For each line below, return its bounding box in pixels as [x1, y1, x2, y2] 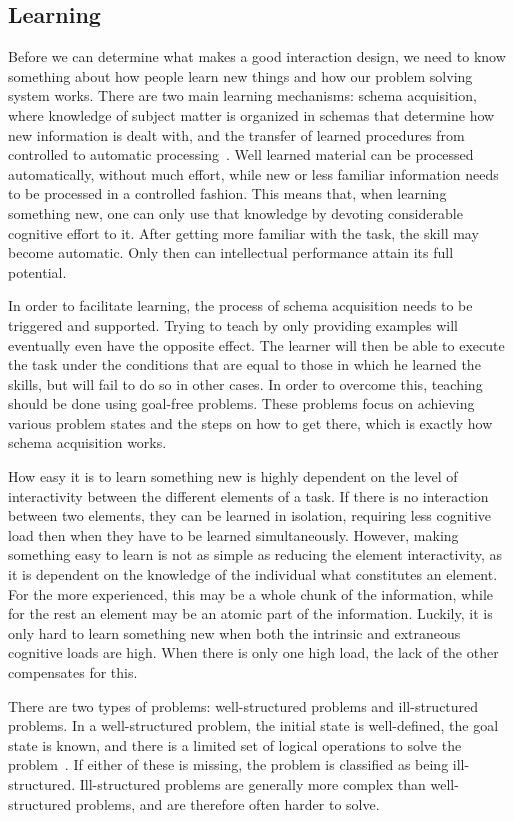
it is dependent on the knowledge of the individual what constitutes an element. [8, 564, 498, 585]
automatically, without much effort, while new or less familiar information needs [8, 163, 499, 184]
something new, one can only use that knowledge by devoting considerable [8, 202, 463, 223]
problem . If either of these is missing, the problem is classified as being [8, 754, 449, 775]
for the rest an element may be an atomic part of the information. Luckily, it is [8, 603, 493, 624]
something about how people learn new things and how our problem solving [8, 65, 473, 86]
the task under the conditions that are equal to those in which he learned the [8, 354, 481, 375]
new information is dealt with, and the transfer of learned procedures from [8, 124, 465, 145]
